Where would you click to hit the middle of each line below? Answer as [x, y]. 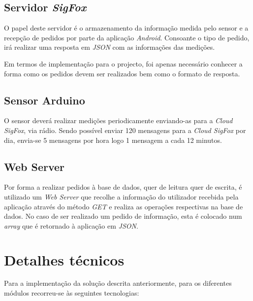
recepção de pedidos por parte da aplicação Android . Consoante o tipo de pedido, [127, 37]
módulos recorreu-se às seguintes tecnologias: [72, 293]
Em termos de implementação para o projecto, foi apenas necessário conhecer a [123, 63]
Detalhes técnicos [64, 259]
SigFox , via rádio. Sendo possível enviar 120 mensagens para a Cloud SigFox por [125, 130]
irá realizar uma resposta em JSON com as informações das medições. [110, 47]
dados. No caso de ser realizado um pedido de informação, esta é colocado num [123, 216]
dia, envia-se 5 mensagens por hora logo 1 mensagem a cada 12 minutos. [113, 140]
